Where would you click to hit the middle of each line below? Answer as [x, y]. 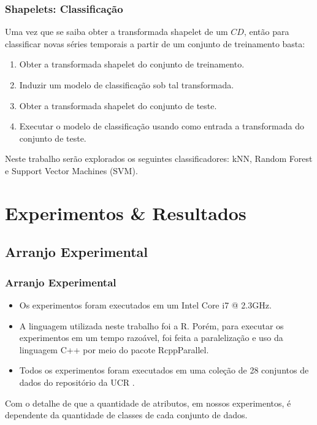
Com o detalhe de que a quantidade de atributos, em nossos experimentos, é [148, 403]
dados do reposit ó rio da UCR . [77, 382]
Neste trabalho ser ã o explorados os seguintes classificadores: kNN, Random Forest [159, 159]
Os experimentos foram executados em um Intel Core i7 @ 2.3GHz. [145, 304]
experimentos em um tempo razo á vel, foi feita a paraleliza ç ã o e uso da [151, 338]
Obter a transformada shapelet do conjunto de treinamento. [132, 64]
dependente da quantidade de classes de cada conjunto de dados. [126, 415]
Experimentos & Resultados [126, 212]
